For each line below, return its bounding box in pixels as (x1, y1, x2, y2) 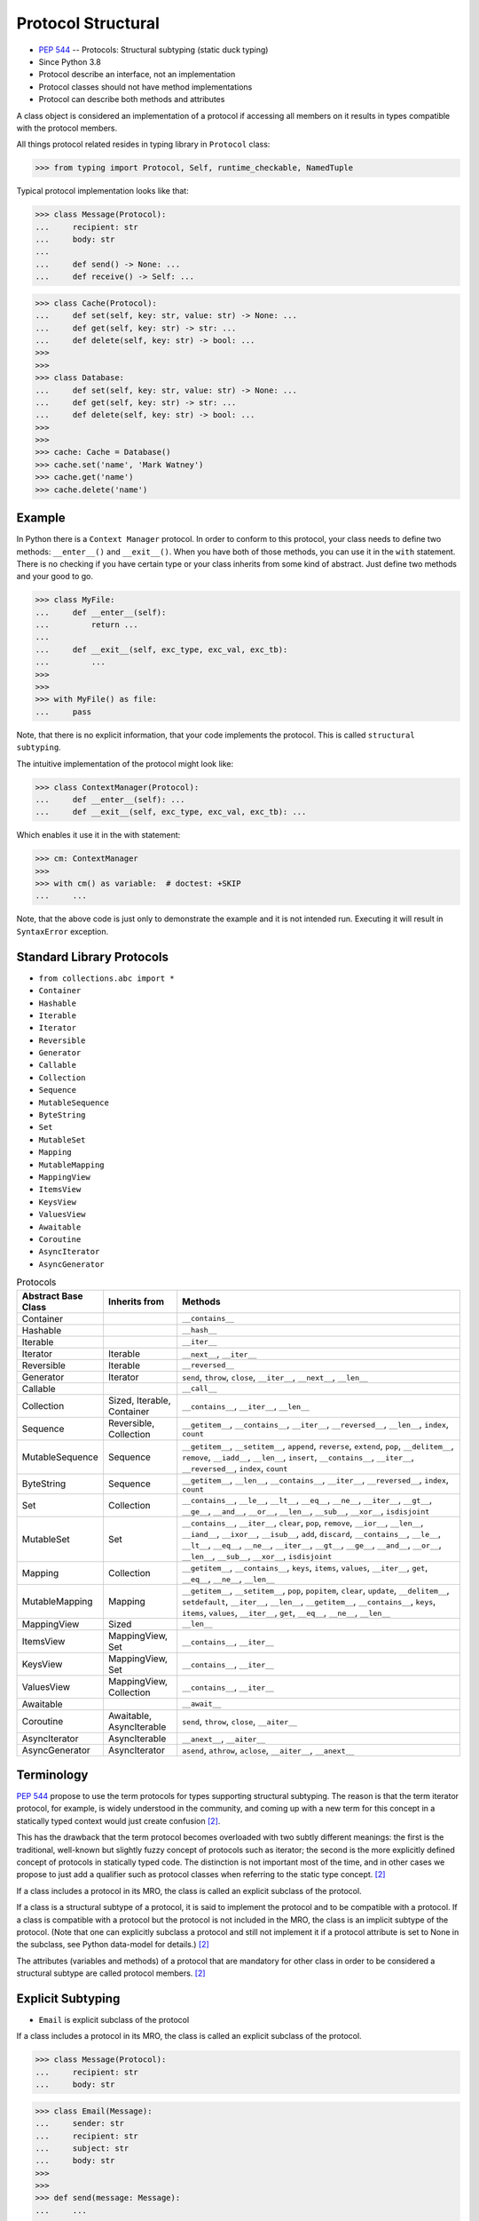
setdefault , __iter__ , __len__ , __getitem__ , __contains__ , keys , (182, 1595, 436, 1607)
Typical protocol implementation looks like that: (16, 186, 190, 196)
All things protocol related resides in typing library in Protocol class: (16, 139, 271, 150)
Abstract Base (21, 1289, 83, 1302)
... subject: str (35, 2143, 130, 2153)
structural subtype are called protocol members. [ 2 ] (16, 1968, 206, 1978)
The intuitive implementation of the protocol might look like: (16, 758, 234, 768)
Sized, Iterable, (107, 1394, 172, 1406)
